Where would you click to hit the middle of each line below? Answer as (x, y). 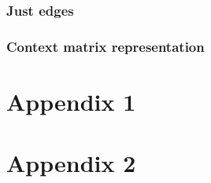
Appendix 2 (71, 163)
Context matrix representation (105, 46)
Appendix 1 (71, 101)
